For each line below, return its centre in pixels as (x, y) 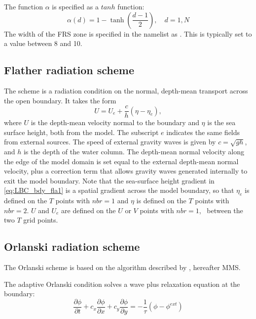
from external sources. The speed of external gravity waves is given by (110, 142)
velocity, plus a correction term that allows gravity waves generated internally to (126, 171)
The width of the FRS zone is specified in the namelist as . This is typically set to (128, 33)
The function (23, 6)
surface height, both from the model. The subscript (81, 132)
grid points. (41, 220)
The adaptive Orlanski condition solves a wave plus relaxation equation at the (122, 284)
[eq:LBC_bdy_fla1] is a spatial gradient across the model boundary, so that (119, 190)
